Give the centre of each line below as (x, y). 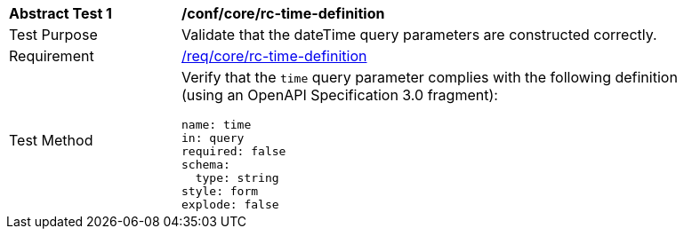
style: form (220, 191)
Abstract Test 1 (60, 13)
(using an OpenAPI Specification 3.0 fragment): (340, 95)
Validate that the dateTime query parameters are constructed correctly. (419, 35)
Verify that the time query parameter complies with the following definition (430, 77)
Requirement (52, 56)
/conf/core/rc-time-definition (283, 13)
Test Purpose (53, 35)
